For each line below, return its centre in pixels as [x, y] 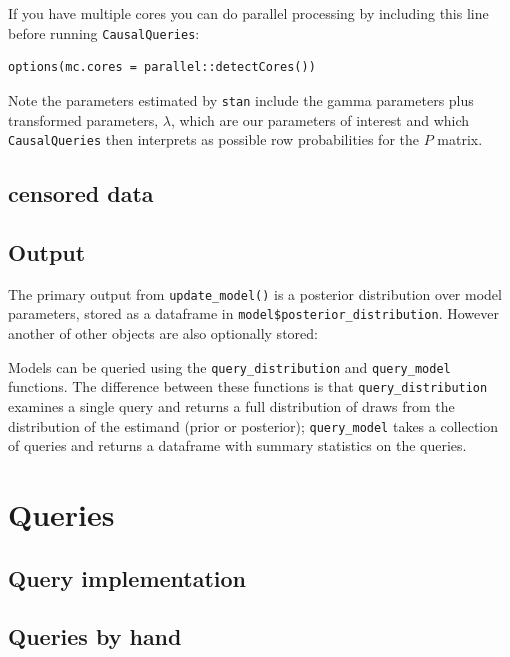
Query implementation [127, 577]
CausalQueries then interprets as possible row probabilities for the [214, 139]
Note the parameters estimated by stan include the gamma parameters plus [241, 99]
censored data [81, 193]
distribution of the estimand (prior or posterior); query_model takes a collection [253, 425]
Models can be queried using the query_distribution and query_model [229, 366]
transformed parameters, [83, 119]
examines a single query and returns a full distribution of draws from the [231, 405]
